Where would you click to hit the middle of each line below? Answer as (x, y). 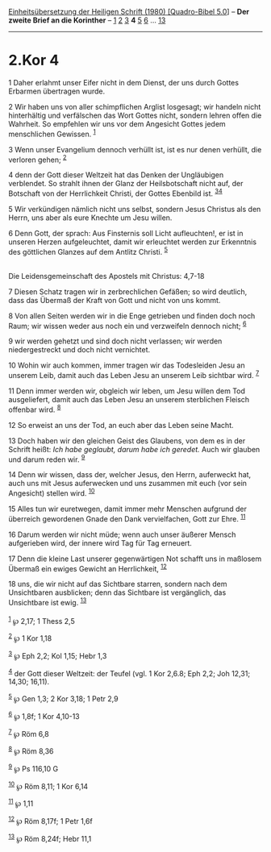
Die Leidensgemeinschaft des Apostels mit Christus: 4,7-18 (106, 276)
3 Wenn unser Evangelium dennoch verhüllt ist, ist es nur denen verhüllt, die (135, 149)
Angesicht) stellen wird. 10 (52, 492)
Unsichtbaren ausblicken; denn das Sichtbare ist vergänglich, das (117, 592)
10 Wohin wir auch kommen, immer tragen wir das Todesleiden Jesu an (127, 365)
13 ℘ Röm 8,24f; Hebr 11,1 (50, 837)
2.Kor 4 (34, 60)
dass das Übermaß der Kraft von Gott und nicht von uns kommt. (115, 300)
